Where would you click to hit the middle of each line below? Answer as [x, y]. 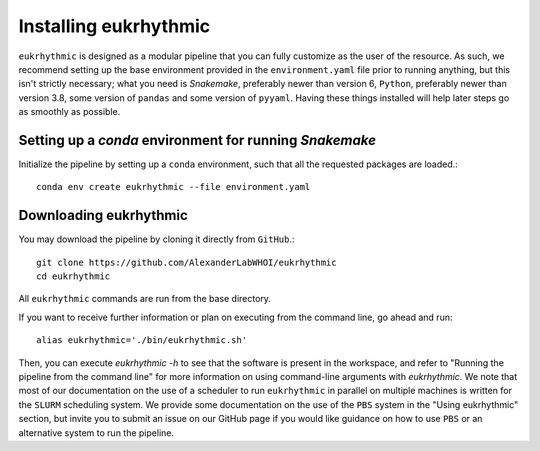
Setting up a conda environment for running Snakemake [197, 140]
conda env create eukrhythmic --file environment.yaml [173, 187]
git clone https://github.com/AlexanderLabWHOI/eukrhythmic [186, 262]
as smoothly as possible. [69, 112]
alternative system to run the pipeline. [96, 432]
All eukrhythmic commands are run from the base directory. [145, 299]
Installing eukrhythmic [114, 26]
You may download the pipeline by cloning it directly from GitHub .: [156, 239]
